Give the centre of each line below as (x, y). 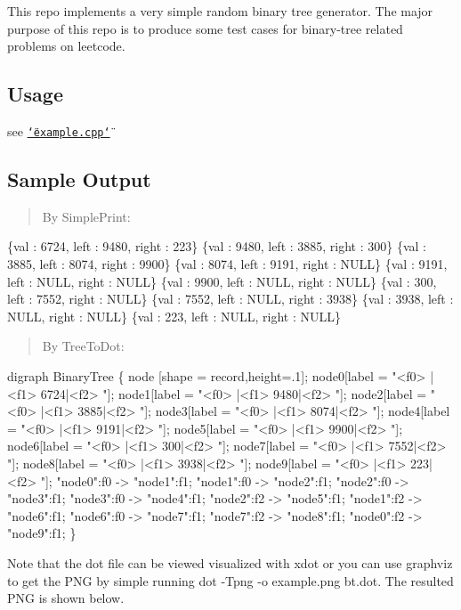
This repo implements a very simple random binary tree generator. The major (220, 11)
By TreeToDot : (83, 346)
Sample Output (79, 179)
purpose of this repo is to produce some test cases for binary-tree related (205, 28)
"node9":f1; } (42, 533)
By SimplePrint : (86, 216)
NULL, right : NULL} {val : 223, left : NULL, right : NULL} (174, 316)
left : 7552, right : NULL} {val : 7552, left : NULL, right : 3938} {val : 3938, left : (230, 299)
